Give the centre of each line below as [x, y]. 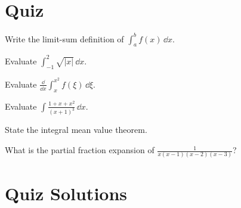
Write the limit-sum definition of [64, 38]
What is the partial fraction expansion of [80, 150]
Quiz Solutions [66, 193]
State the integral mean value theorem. [76, 130]
